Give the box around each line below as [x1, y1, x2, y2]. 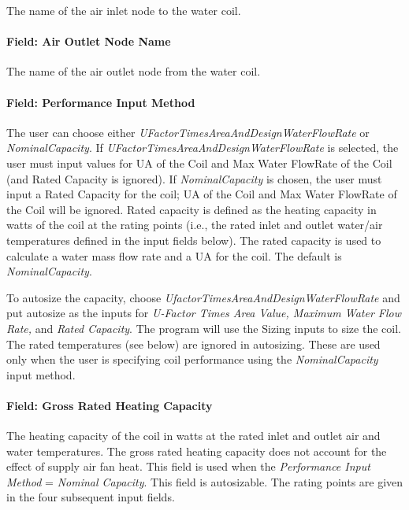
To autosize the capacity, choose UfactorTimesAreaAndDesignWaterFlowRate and [6, 289, 400, 305]
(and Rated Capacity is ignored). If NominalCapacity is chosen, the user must [6, 170, 382, 187]
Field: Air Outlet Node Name [6, 33, 171, 50]
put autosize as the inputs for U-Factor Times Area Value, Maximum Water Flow [6, 305, 402, 321]
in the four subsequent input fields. [6, 489, 175, 505]
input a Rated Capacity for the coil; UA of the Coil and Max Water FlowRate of [6, 186, 397, 202]
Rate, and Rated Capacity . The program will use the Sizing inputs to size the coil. [6, 320, 401, 336]
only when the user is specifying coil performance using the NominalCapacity [6, 351, 378, 368]
